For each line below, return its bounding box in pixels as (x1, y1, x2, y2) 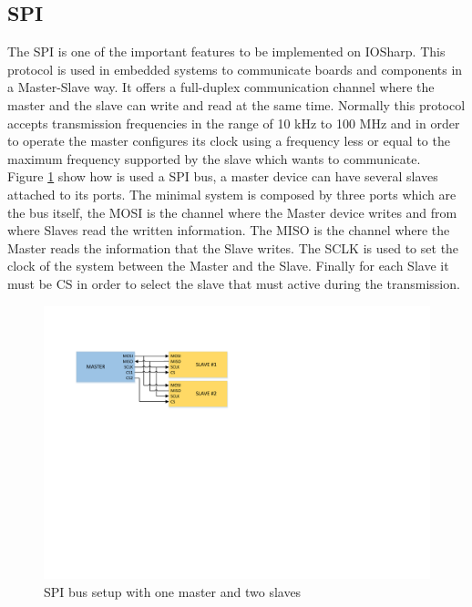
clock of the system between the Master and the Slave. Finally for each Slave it (7, 256, 449, 275)
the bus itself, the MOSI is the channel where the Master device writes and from (7, 202, 457, 221)
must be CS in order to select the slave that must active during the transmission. (7, 273, 460, 293)
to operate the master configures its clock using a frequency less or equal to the (7, 131, 450, 150)
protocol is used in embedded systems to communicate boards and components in (7, 59, 463, 78)
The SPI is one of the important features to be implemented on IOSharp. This (7, 42, 446, 61)
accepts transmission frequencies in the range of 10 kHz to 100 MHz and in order (7, 113, 460, 132)
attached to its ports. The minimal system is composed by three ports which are (7, 184, 457, 203)
